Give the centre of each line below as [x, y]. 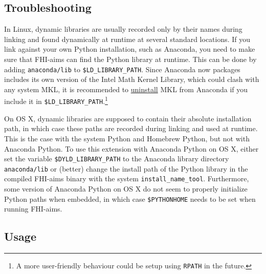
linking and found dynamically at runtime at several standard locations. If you [127, 39]
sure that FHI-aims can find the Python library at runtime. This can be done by [130, 59]
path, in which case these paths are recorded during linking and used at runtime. [131, 128]
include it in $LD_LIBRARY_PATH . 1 [56, 100]
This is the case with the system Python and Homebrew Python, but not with [127, 138]
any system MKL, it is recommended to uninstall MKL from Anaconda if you [126, 89]
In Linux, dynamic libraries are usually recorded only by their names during [123, 29]
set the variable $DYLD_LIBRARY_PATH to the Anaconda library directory [117, 159]
